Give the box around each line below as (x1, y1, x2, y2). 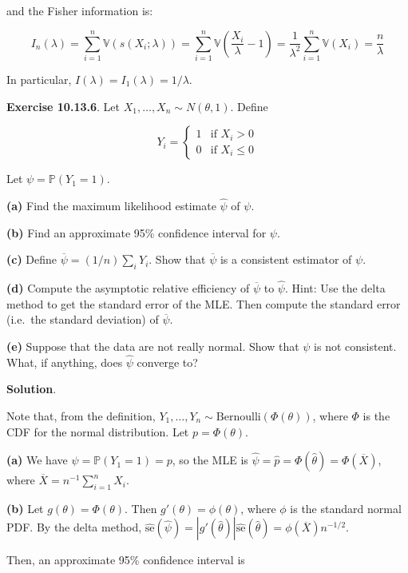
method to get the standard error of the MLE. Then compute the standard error (6, 295, 401, 312)
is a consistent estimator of (220, 251, 352, 268)
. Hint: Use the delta (284, 280, 386, 296)
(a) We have (6, 452, 68, 468)
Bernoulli (216, 411, 261, 423)
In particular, (6, 70, 72, 87)
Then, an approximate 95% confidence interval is (6, 551, 245, 568)
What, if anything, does (6, 353, 123, 370)
